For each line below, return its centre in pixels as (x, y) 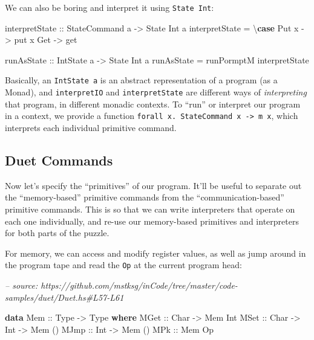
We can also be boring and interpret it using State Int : (110, 7)
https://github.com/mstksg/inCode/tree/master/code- (139, 285)
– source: (21, 285)
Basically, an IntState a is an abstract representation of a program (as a (141, 80)
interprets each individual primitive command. (91, 127)
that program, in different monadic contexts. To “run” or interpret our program (153, 104)
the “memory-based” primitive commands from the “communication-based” (145, 197)
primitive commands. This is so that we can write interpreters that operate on (150, 209)
